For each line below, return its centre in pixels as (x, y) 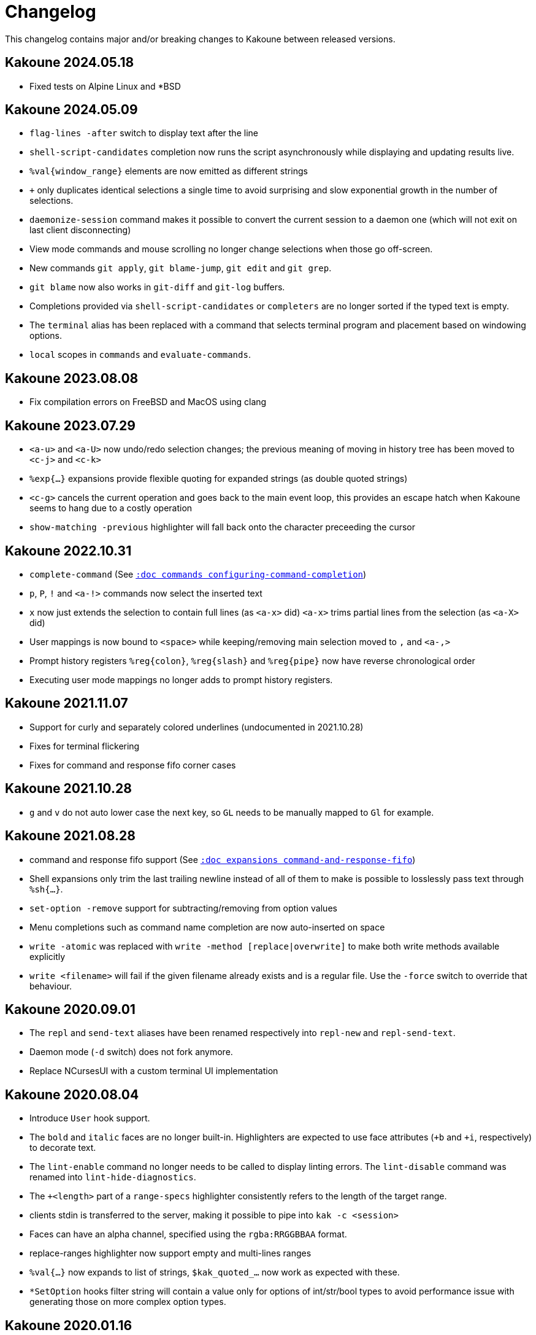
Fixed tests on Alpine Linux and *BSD (105, 86)
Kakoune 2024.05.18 (70, 63)
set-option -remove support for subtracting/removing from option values (183, 908)
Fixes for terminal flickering (85, 746)
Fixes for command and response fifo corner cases (133, 765)
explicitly (48, 956)
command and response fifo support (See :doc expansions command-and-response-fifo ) (223, 859)
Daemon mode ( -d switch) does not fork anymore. (131, 1052)
